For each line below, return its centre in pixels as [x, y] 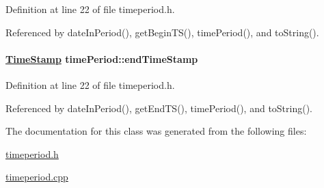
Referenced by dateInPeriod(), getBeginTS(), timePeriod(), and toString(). [162, 32]
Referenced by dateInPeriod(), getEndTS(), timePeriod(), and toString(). [159, 108]
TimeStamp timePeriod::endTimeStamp [102, 58]
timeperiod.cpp [37, 177]
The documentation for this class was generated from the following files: [156, 131]
